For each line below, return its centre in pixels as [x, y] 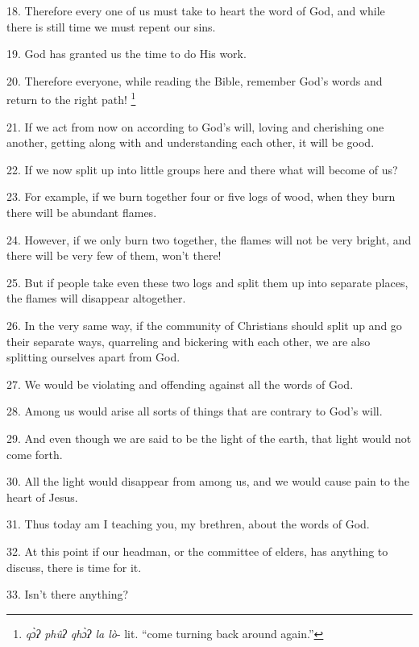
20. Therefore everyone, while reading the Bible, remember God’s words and [195, 80]
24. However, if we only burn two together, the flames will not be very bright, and [209, 239]
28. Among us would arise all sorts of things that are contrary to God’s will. [195, 411]
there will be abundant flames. [82, 212]
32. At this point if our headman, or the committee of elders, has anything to [197, 551]
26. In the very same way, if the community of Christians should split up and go [204, 325]
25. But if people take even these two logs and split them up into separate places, [207, 282]
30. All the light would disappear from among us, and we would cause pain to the [208, 481]
